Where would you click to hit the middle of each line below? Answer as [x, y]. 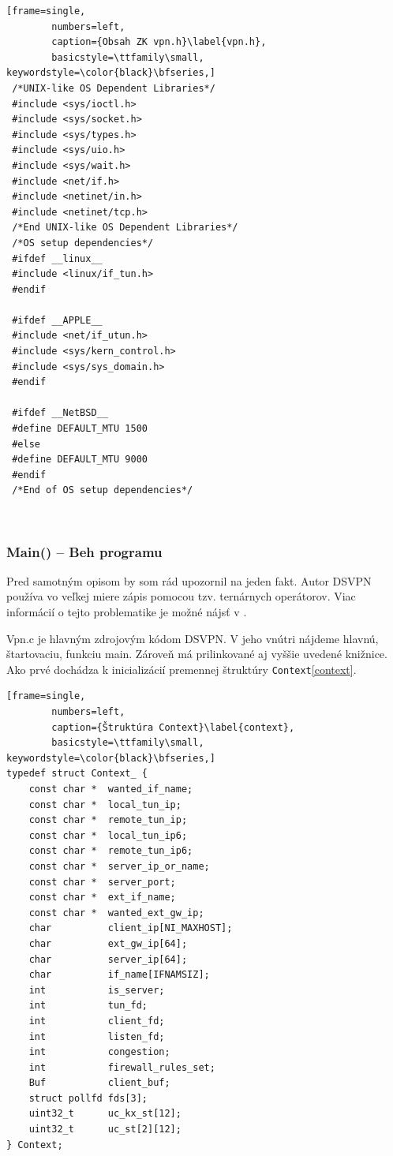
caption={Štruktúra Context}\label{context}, [173, 727]
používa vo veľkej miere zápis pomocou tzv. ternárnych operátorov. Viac [181, 596]
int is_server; [97, 990]
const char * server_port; [102, 882]
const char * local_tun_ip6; [108, 835]
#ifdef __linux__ [57, 258]
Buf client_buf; [99, 1083]
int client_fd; [97, 1021]
